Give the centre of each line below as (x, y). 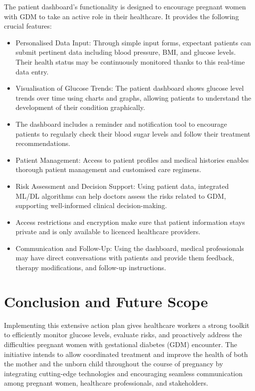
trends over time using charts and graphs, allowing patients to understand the (133, 97)
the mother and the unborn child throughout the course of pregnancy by (114, 364)
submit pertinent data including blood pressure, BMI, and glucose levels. (126, 52)
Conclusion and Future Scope (106, 301)
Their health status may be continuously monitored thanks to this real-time (130, 61)
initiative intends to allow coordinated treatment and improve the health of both (126, 354)
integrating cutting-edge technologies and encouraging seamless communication (123, 373)
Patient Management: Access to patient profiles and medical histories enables (132, 160)
